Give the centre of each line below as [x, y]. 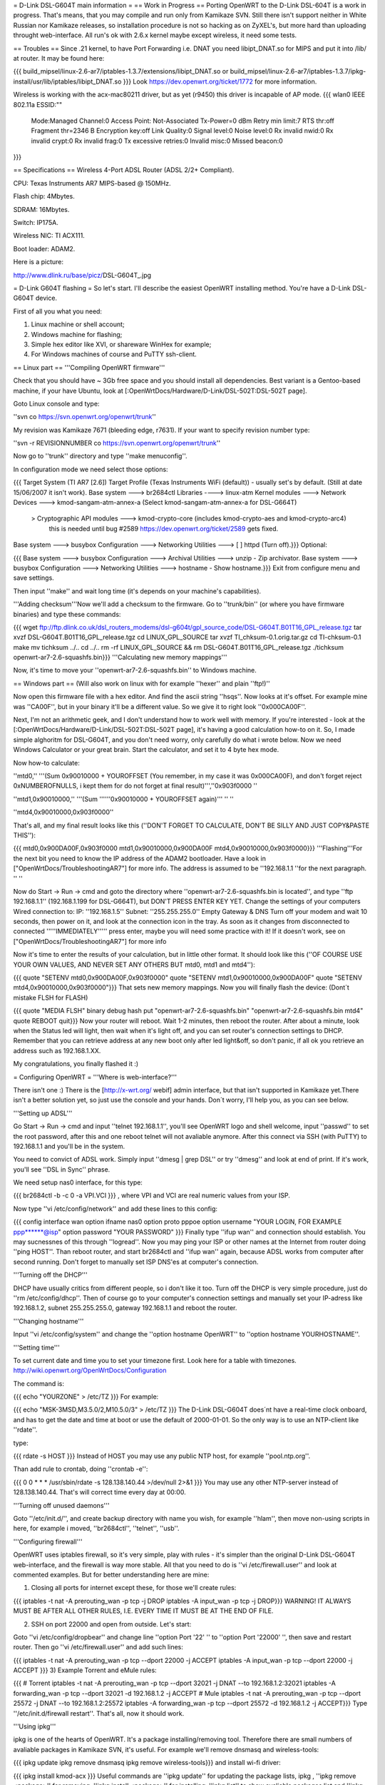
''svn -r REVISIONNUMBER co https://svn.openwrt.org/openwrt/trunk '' [117, 443]
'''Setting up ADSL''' [43, 1113]
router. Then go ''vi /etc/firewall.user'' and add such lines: [98, 1647]
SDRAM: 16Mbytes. [41, 209]
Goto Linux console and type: [56, 403]
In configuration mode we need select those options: [91, 469]
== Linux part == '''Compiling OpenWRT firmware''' [89, 367]
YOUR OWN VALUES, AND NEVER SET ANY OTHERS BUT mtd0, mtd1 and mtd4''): [134, 965]
